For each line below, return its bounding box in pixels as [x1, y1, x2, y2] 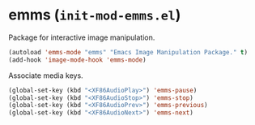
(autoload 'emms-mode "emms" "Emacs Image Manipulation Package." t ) [8, 48, 249, 56]
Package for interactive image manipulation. [8, 32, 155, 42]
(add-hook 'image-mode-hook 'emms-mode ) [8, 55, 147, 64]
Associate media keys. [8, 71, 83, 80]
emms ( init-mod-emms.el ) [8, 6, 181, 24]
